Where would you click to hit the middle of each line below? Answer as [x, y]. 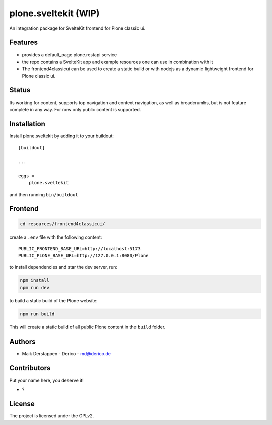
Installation [27, 124]
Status [20, 90]
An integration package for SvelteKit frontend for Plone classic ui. [77, 28]
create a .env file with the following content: [56, 237]
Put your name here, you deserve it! [46, 380]
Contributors [30, 368]
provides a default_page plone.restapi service [70, 55]
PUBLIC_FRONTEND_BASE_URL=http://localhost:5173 [79, 248]
